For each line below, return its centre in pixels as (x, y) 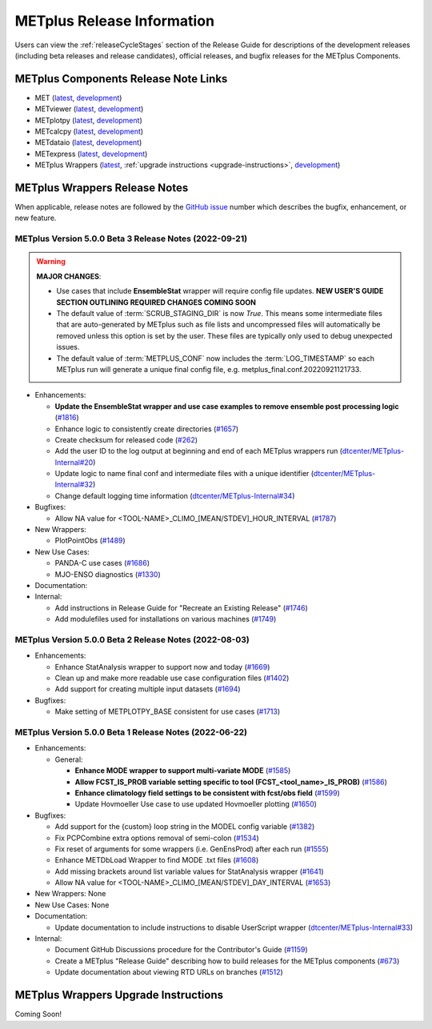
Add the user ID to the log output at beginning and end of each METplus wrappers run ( (199, 451)
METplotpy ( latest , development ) (89, 120)
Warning (51, 262)
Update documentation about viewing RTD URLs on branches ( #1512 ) (169, 972)
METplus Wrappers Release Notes (102, 188)
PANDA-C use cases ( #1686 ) (102, 563)
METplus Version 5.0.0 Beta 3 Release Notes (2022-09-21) (131, 238)
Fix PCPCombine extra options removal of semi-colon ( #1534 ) (157, 838)
